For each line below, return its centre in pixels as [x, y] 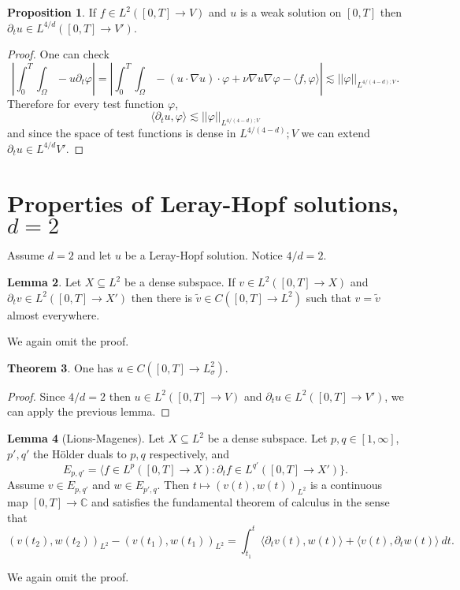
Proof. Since [36, 396]
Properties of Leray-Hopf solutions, [203, 202]
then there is [161, 297]
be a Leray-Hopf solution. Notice [204, 255]
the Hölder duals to [80, 453]
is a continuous [346, 485]
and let [95, 255]
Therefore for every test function [86, 103]
